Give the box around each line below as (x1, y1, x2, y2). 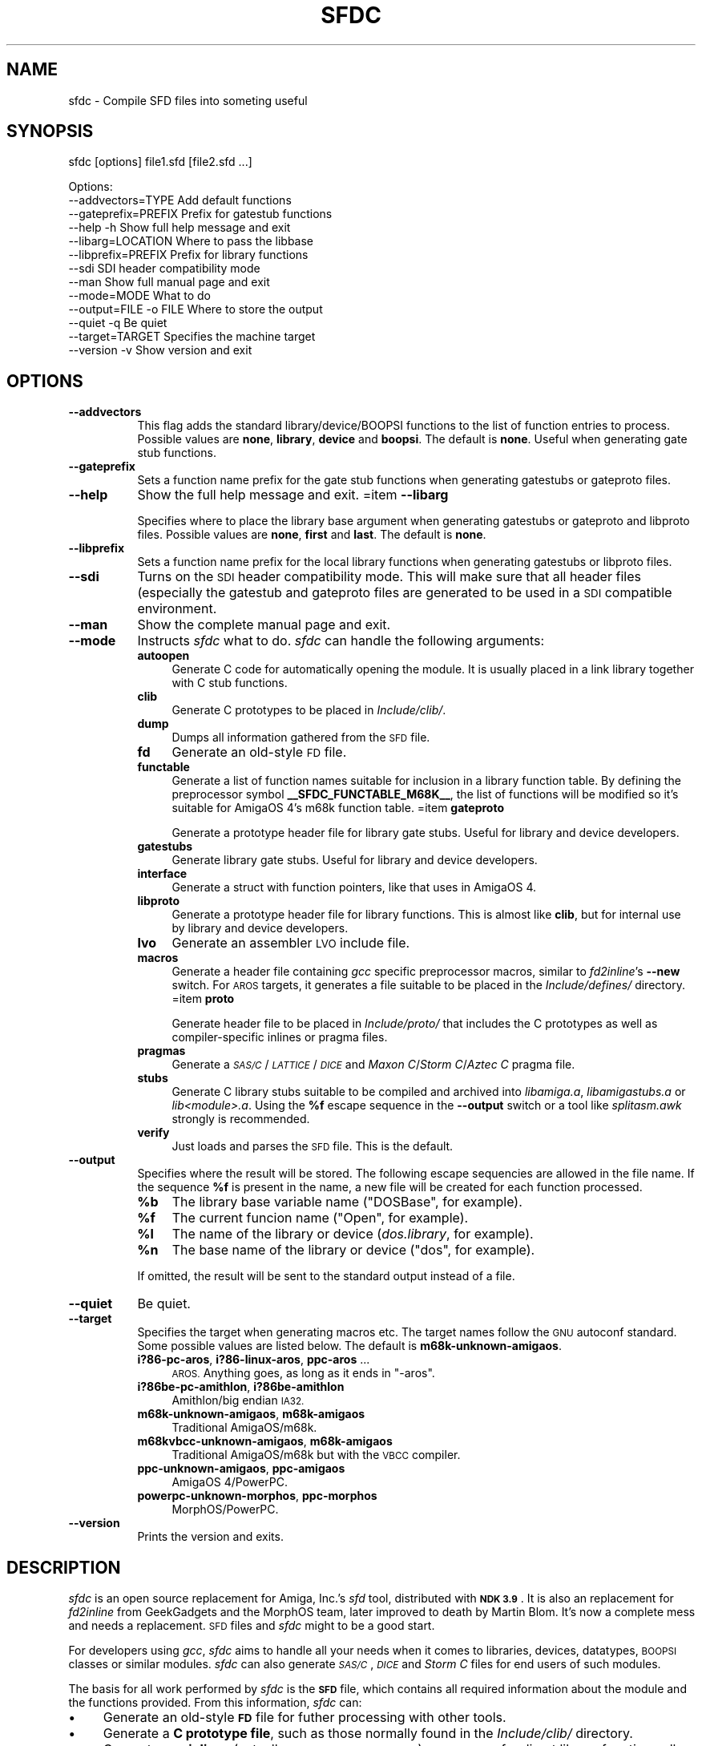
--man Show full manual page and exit (68, 275, 270, 289)
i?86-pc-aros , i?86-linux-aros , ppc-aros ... (137, 1352, 370, 1367)
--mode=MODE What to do (68, 289, 211, 303)
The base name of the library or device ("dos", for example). (171, 1242, 535, 1259)
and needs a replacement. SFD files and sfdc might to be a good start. (68, 1619, 435, 1633)
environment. (137, 600, 217, 617)
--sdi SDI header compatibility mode (68, 261, 260, 276)
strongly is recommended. (171, 1112, 310, 1126)
